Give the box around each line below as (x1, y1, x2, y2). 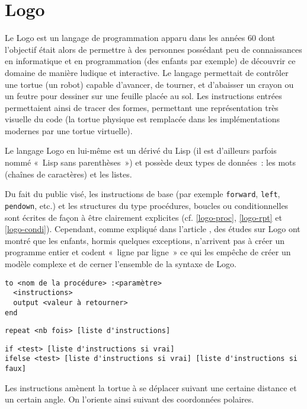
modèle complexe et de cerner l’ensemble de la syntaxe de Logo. (5, 257, 236, 270)
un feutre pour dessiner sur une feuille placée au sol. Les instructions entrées (5, 90, 282, 102)
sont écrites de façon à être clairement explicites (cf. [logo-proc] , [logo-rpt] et (5, 211, 282, 223)
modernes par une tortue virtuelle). (5, 124, 133, 137)
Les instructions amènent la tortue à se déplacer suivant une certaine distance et (5, 381, 297, 394)
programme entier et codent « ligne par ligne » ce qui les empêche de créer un (5, 246, 291, 258)
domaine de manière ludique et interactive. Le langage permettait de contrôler (5, 66, 289, 78)
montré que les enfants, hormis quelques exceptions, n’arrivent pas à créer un (5, 234, 285, 246)
